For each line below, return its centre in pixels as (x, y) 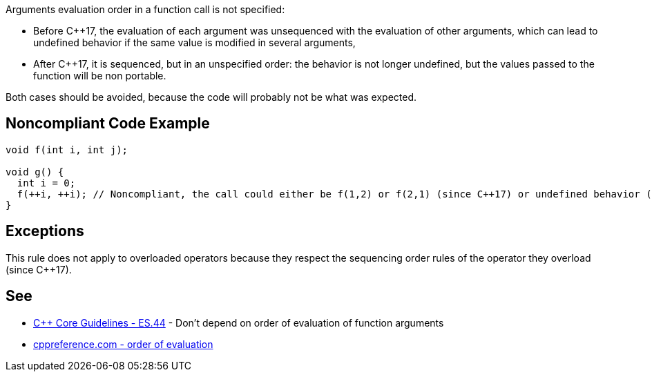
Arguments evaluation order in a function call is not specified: (145, 9)
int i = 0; (46, 183)
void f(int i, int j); (67, 149)
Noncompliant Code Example (108, 124)
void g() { (35, 172)
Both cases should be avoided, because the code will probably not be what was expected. (211, 97)
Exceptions (45, 231)
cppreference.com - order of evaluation (123, 344)
